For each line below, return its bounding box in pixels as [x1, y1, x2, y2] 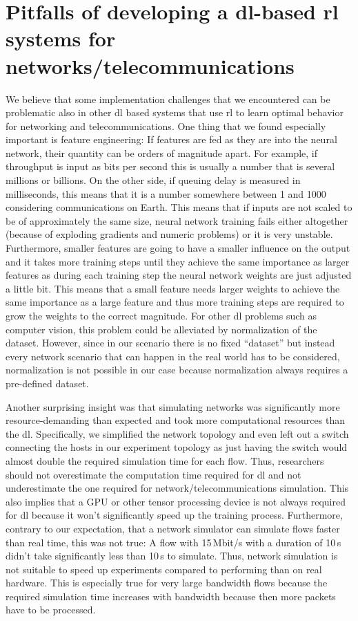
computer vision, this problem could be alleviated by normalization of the [6, 322, 317, 336]
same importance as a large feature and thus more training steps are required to [6, 295, 344, 309]
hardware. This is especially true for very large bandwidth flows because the [6, 575, 328, 590]
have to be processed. [6, 602, 96, 617]
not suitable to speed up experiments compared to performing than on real [6, 562, 322, 576]
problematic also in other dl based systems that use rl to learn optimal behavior [6, 105, 344, 120]
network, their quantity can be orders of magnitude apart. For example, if [6, 145, 318, 160]
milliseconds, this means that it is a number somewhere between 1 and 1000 [6, 186, 326, 201]
